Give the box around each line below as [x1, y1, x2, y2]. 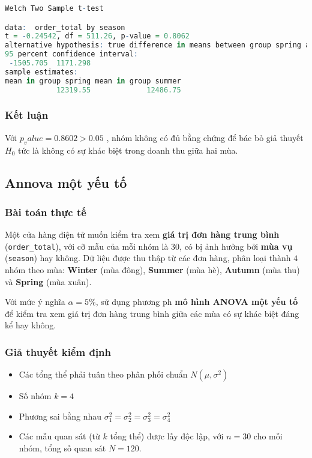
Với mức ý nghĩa [5, 295, 65, 308]
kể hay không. [5, 319, 56, 331]
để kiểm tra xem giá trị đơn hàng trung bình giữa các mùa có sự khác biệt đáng [5, 307, 299, 319]
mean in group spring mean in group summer [5, 76, 181, 85]
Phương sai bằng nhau [19, 409, 101, 422]
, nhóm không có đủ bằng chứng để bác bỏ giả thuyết [106, 131, 304, 143]
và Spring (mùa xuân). [5, 275, 92, 288]
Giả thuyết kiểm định [5, 344, 112, 359]
